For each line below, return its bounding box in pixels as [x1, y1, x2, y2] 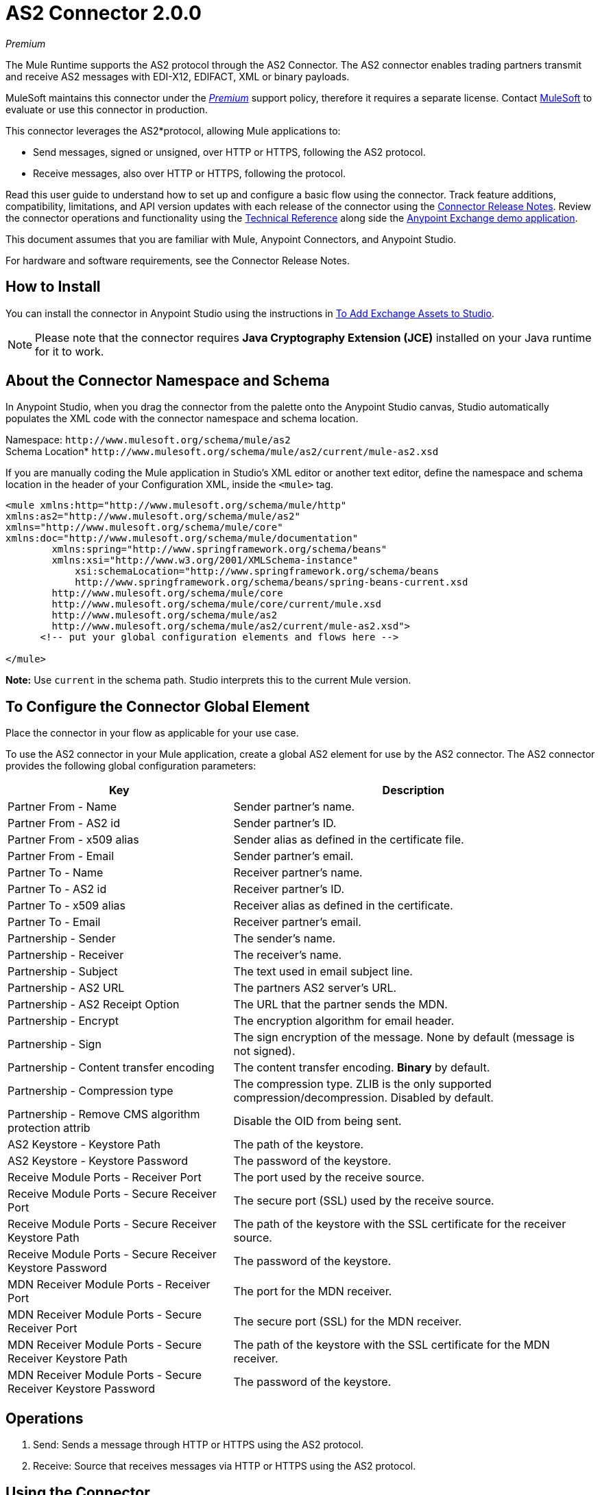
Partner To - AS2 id [8, 882, 107, 896]
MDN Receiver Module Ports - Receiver [8, 1277, 211, 1292]
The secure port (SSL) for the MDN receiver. [233, 1314, 462, 1329]
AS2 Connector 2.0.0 [5, 1, 202, 25]
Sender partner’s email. [233, 849, 354, 864]
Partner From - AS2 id [8, 816, 120, 831]
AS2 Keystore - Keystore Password [8, 1154, 189, 1168]
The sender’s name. [233, 931, 336, 946]
